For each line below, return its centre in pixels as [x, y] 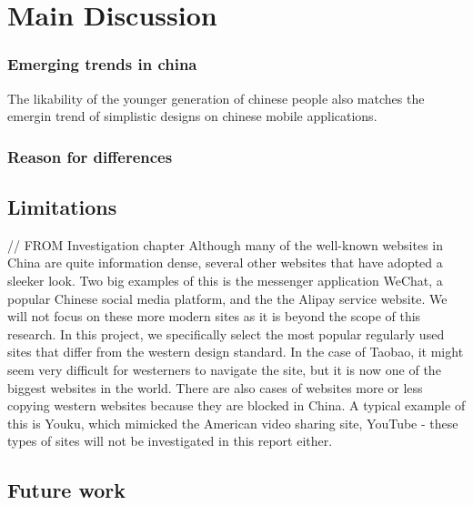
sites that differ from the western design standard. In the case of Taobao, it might [236, 352]
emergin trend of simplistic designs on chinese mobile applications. [192, 116]
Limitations [62, 207]
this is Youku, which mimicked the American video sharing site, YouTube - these [233, 423]
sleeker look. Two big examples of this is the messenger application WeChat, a [225, 281]
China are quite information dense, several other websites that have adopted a [225, 263]
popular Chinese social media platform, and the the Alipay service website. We [227, 298]
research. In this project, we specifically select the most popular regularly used [226, 333]
